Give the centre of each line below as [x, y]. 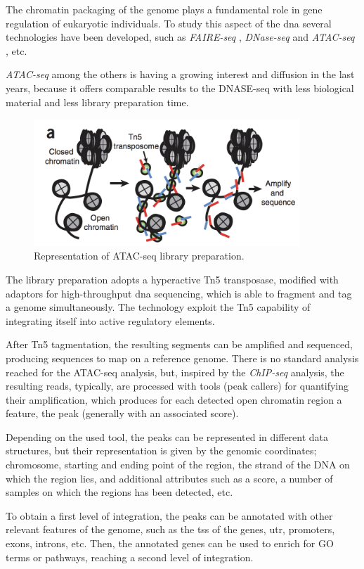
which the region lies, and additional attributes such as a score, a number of [169, 478]
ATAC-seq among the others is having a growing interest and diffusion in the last [180, 74]
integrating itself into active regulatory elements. [110, 320]
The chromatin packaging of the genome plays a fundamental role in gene [164, 9]
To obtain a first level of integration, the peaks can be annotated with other [169, 515]
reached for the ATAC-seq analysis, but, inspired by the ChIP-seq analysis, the [175, 372]
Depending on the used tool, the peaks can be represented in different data [167, 436]
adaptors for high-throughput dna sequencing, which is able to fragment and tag [179, 293]
